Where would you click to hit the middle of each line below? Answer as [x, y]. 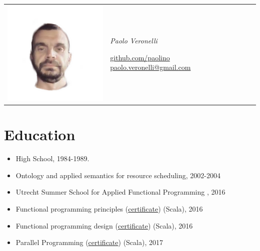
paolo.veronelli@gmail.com [150, 67]
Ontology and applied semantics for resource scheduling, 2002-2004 [118, 175]
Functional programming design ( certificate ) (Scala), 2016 [104, 225]
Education [40, 134]
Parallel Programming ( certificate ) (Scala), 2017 [89, 242]
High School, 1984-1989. [52, 158]
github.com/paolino [140, 57]
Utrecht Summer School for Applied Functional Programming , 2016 [120, 192]
